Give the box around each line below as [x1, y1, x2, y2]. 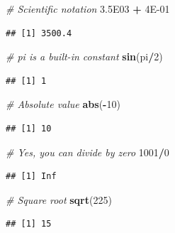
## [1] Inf [6, 171, 57, 182]
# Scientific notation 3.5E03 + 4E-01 [6, 1, 170, 16]
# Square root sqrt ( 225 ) [6, 192, 112, 207]
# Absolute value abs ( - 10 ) [6, 97, 120, 112]
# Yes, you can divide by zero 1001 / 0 [6, 144, 169, 159]
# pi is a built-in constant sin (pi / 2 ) [6, 49, 163, 64]
